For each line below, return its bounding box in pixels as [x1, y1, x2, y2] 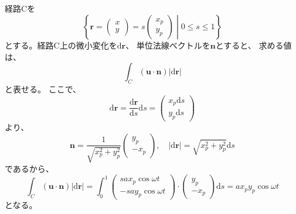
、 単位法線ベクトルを [125, 39, 210, 51]
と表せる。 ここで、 [5, 82, 81, 95]
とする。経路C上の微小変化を [5, 39, 117, 51]
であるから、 [5, 162, 54, 174]
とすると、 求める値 [215, 39, 292, 51]
